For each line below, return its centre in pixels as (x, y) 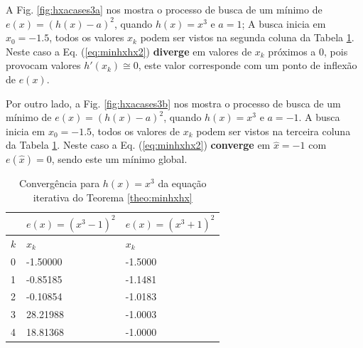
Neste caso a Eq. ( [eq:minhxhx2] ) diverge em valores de (129, 51)
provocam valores (43, 65)
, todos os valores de (136, 131)
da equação (182, 183)
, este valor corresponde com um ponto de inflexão (248, 65)
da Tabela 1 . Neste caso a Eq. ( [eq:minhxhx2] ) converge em (138, 145)
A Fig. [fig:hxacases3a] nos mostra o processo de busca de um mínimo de (164, 9)
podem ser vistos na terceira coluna (273, 131)
